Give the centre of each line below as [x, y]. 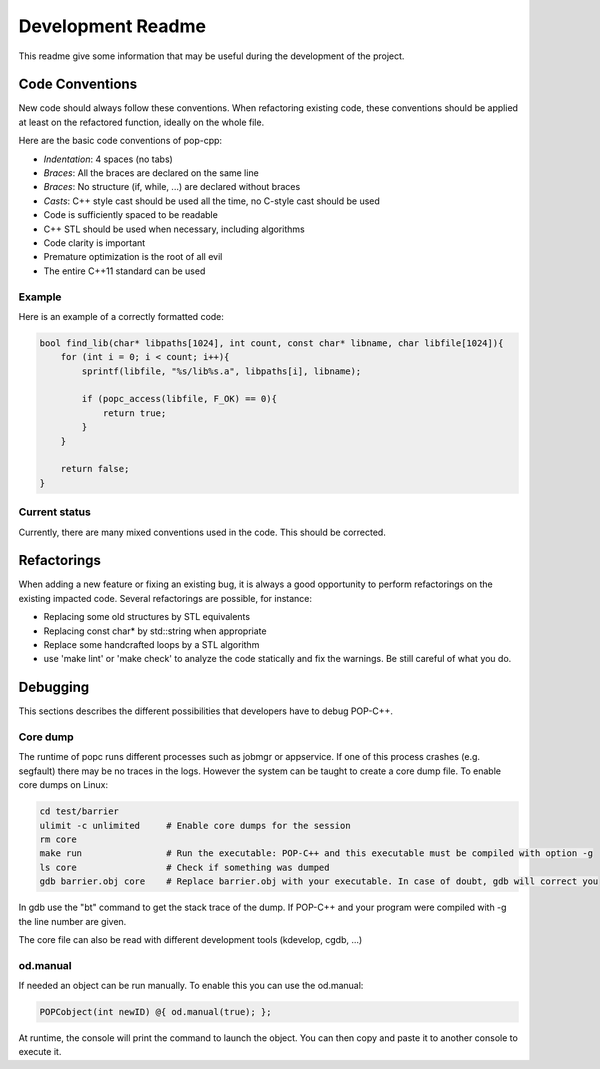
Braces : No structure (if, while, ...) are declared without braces [172, 187]
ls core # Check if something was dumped [184, 867]
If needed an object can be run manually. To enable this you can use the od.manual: [191, 986]
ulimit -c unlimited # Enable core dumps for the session [195, 825]
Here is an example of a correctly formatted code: [121, 316]
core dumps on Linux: [63, 785]
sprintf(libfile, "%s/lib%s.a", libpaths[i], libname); [221, 371]
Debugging [54, 687]
